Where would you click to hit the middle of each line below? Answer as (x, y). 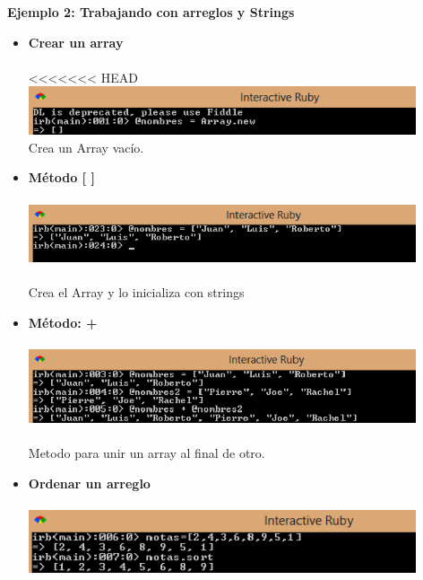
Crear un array (76, 42)
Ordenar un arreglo (89, 483)
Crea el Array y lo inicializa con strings (136, 292)
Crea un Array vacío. (86, 147)
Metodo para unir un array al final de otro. (147, 453)
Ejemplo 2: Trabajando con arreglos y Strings (151, 12)
